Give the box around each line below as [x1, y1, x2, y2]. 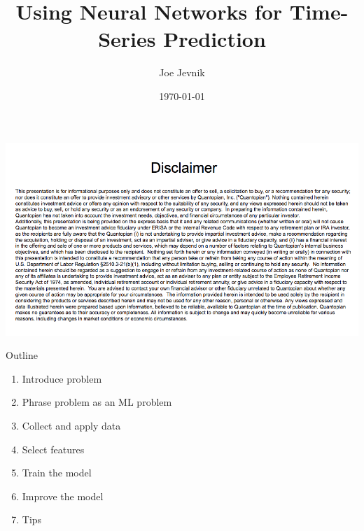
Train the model [22, 465, 92, 480]
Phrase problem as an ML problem [22, 395, 172, 409]
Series [98, 24, 156, 53]
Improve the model [22, 488, 104, 503]
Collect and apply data [22, 418, 121, 433]
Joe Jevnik [159, 65, 205, 80]
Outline [6, 348, 38, 362]
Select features [22, 441, 85, 456]
